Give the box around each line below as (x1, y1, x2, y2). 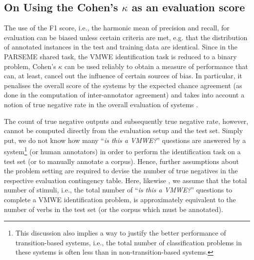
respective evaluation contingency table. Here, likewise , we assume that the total (4, 175, 247, 185)
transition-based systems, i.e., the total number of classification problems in (15, 237, 242, 247)
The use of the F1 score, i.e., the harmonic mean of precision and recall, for (4, 23, 230, 33)
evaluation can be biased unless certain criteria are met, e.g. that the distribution (4, 32, 248, 42)
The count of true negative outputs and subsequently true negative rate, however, (4, 116, 249, 126)
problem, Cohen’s (4, 61, 56, 71)
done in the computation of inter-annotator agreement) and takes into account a (4, 90, 245, 100)
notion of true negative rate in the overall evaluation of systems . (4, 99, 198, 109)
